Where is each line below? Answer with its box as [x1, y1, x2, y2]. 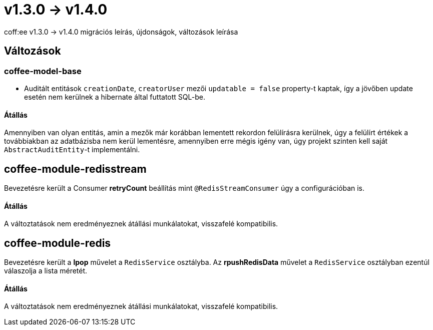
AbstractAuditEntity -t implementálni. [4, 145, 140, 154]
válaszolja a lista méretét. [4, 266, 88, 275]
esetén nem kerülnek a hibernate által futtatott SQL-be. [24, 92, 205, 101]
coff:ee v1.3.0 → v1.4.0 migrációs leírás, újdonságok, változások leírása [4, 27, 238, 36]
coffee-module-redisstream [4, 162, 147, 175]
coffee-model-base [4, 66, 82, 76]
